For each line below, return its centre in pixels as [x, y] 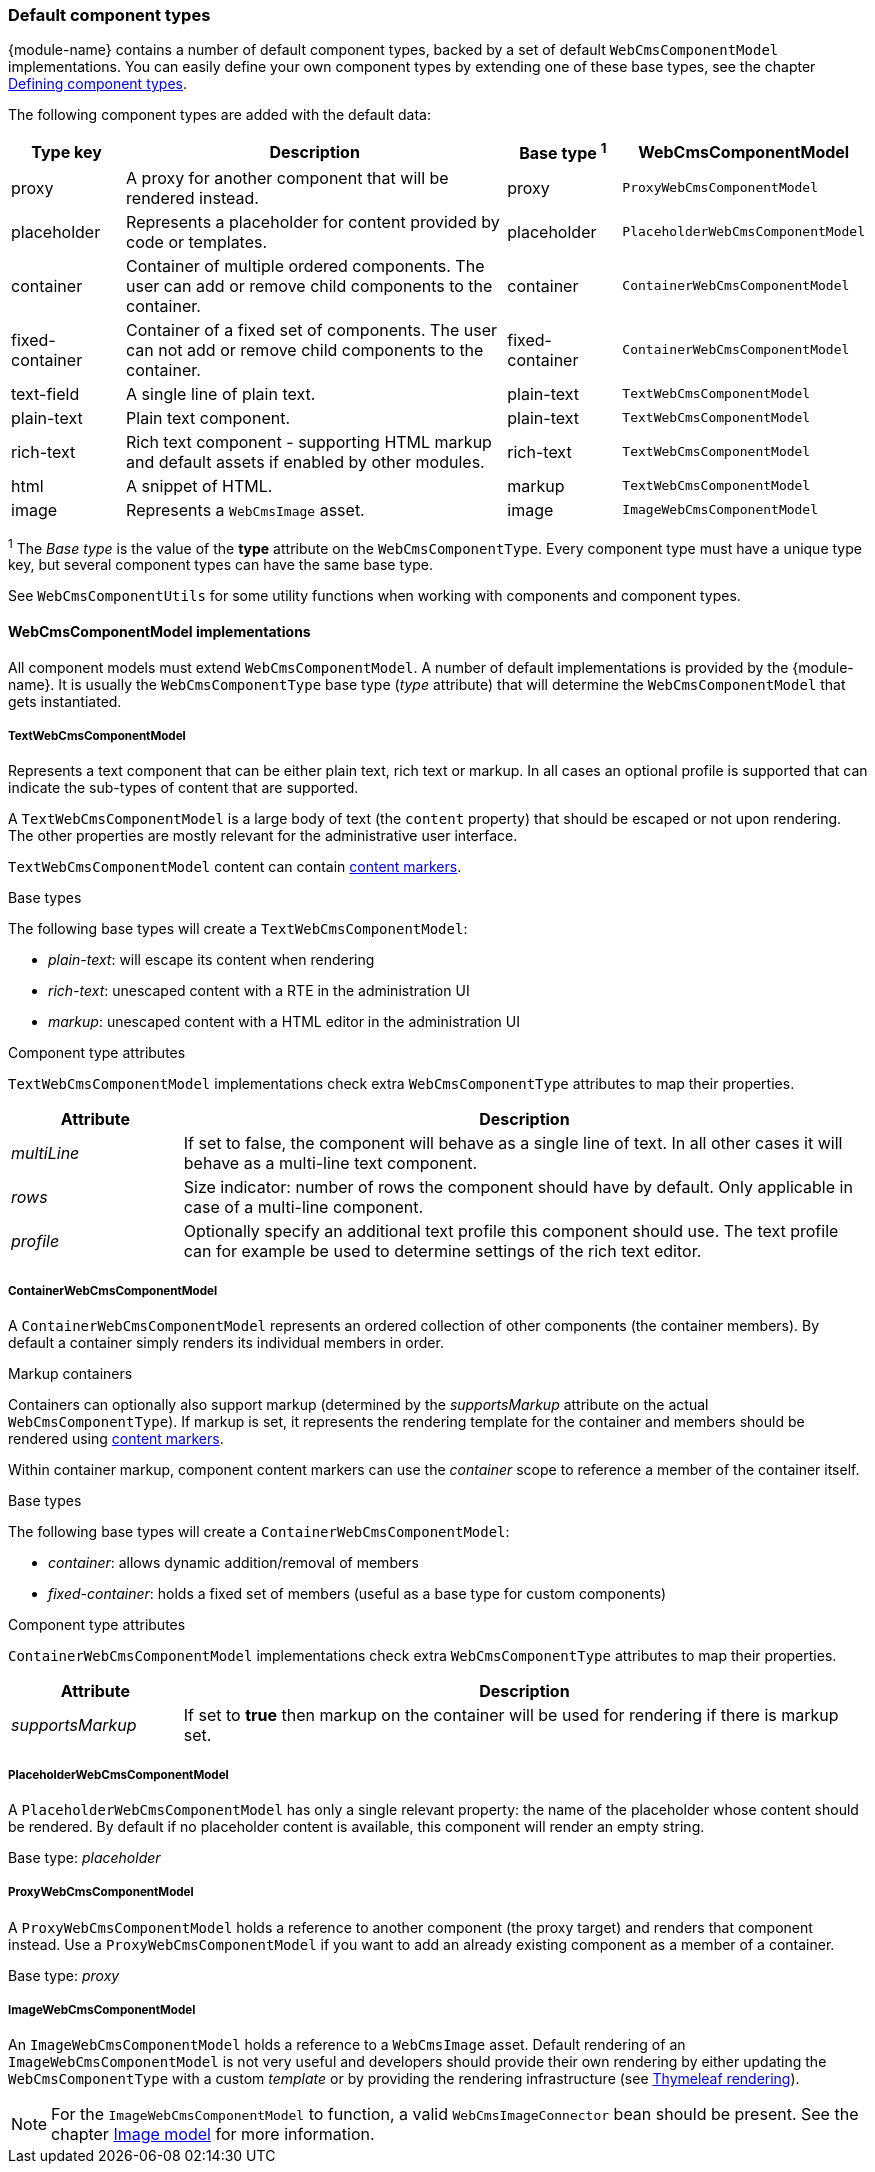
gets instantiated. [65, 701]
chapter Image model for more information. [213, 2134]
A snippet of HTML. [199, 485]
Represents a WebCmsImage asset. [245, 509]
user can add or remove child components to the [309, 285]
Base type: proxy [64, 1975]
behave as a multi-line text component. [330, 1163]
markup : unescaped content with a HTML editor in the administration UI [284, 1022]
